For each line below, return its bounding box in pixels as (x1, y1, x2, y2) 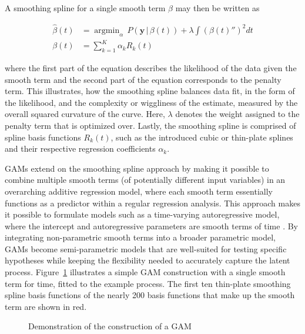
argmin (94, 26, 120, 35)
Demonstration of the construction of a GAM (28, 320, 192, 332)
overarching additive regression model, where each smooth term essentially (5, 185, 273, 197)
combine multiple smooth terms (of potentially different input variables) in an (5, 173, 286, 186)
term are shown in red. (5, 300, 87, 312)
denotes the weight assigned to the (175, 108, 300, 120)
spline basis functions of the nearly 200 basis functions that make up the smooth (5, 289, 295, 301)
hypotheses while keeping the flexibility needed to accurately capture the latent (5, 254, 290, 266)
